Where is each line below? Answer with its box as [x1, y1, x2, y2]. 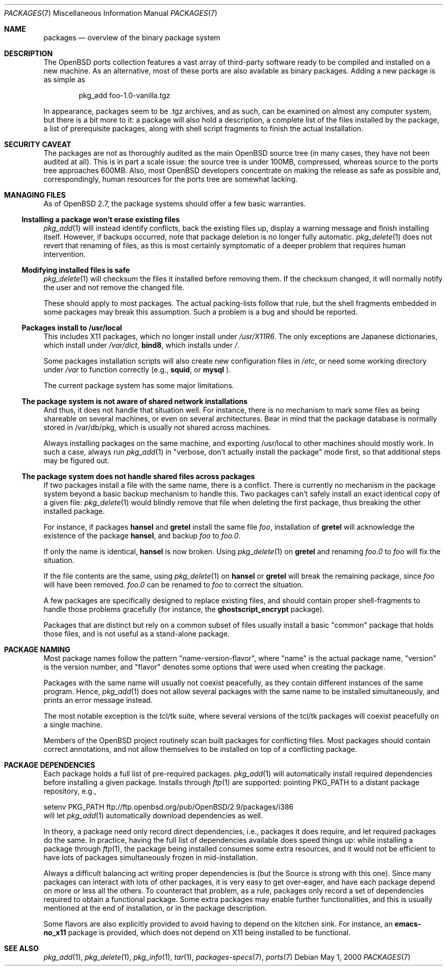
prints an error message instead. [43, 696, 153, 704]
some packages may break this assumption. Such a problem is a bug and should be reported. [43, 307, 358, 316]
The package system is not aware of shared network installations [21, 397, 248, 406]
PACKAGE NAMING [4, 645, 70, 654]
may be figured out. [43, 456, 110, 465]
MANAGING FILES [4, 191, 66, 199]
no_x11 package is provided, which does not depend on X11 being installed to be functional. [43, 928, 351, 937]
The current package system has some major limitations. [43, 381, 234, 390]
